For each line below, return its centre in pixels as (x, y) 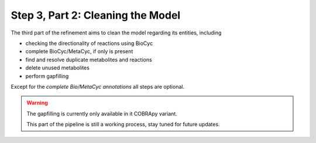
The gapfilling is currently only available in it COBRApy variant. (102, 113)
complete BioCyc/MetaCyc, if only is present (79, 51)
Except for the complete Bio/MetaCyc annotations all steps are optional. (97, 86)
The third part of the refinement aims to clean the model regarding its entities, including (116, 33)
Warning (37, 103)
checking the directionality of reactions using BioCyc (89, 43)
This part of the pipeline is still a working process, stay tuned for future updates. (123, 124)
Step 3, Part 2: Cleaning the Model (96, 15)
